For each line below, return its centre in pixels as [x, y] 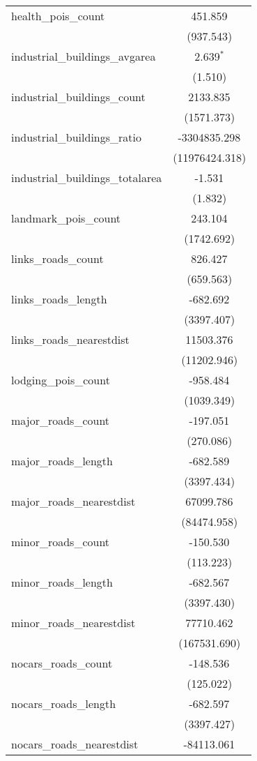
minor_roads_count [61, 542]
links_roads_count [57, 258]
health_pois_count [58, 16]
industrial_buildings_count [78, 97]
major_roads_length [62, 461]
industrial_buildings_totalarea [87, 178]
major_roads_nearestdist [73, 501]
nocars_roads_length [64, 703]
